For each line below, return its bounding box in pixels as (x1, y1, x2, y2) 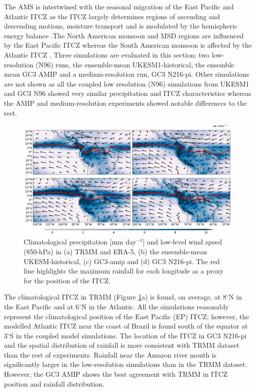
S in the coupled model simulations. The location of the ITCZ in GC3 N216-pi (9, 330, 247, 340)
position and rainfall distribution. (4, 378, 105, 389)
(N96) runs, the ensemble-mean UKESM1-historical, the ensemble (35, 59, 234, 69)
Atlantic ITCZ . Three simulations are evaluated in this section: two (4, 49, 210, 60)
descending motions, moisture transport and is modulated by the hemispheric (4, 21, 238, 31)
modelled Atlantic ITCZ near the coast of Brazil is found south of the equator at (4, 321, 248, 331)
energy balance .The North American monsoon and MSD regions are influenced (4, 30, 244, 40)
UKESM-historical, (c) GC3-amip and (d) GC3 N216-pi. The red (24, 256, 220, 266)
